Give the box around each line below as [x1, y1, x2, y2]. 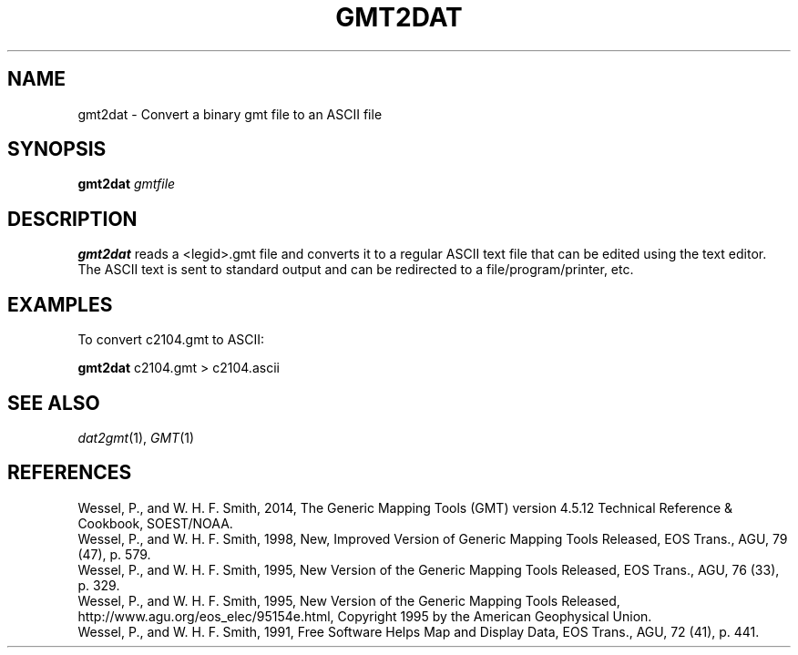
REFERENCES [7, 461, 132, 485]
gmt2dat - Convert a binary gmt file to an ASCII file [77, 106, 383, 122]
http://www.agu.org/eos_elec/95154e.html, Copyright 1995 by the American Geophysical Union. [77, 608, 652, 624]
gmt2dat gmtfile [77, 176, 176, 192]
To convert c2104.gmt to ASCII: [77, 332, 265, 348]
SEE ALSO [7, 391, 100, 414]
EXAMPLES [7, 292, 113, 316]
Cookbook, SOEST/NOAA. [77, 515, 233, 531]
